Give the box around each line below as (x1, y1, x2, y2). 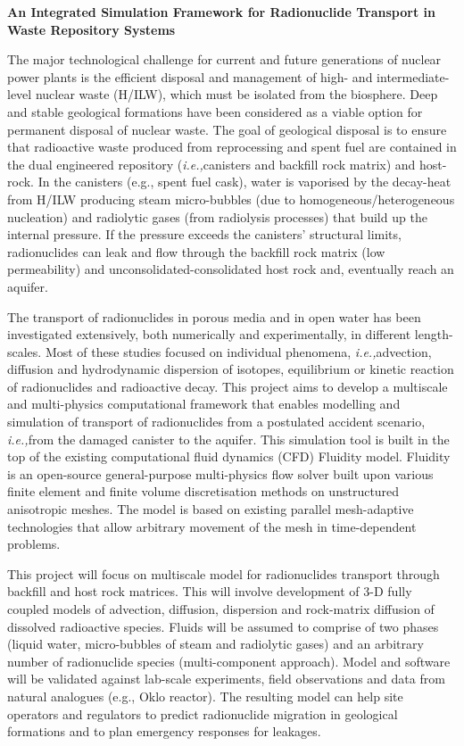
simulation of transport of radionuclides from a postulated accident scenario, (7, 412, 426, 431)
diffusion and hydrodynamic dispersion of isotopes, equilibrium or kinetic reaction (7, 360, 454, 378)
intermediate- (377, 67, 450, 86)
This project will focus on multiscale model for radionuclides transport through (7, 564, 440, 583)
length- (414, 325, 453, 344)
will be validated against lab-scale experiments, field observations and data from (7, 669, 445, 688)
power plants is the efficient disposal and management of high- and (7, 67, 373, 86)
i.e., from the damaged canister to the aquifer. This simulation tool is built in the (7, 429, 450, 448)
